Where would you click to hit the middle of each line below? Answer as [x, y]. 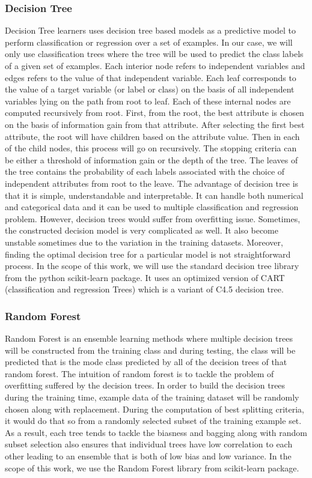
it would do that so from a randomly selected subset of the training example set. [153, 421]
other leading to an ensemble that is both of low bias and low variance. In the [148, 456]
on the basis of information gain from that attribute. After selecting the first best [155, 124]
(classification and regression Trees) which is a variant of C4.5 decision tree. [144, 289]
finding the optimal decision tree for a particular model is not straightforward [148, 254]
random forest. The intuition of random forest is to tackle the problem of [139, 373]
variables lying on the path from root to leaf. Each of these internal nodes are [148, 101]
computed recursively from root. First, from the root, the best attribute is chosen [154, 113]
